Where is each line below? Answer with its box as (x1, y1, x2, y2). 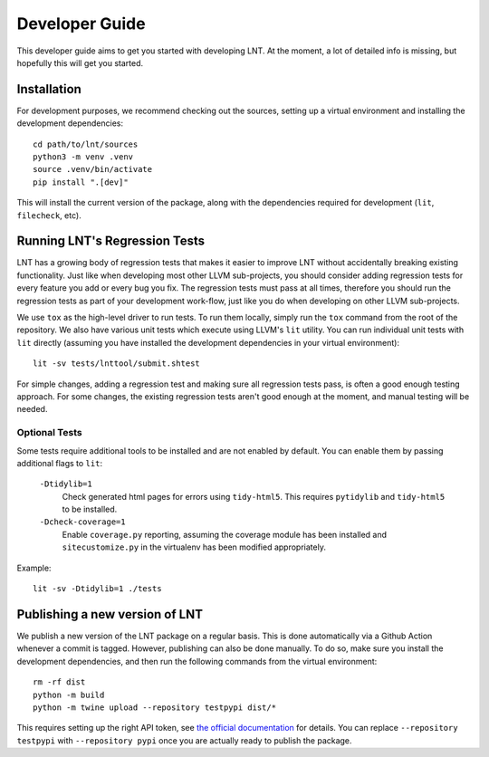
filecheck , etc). (16, 209, 81, 221)
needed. (16, 404, 48, 415)
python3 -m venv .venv (33, 152, 134, 162)
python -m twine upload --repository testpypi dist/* (33, 702, 276, 713)
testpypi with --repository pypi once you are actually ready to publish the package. (16, 734, 352, 746)
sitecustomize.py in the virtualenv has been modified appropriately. (62, 541, 326, 552)
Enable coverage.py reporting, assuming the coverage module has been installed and (62, 529, 388, 540)
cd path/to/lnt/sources (33, 139, 139, 149)
